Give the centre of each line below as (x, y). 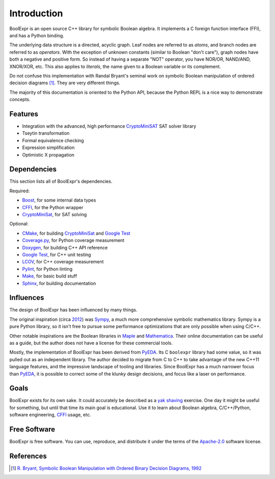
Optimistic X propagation (48, 155)
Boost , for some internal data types (59, 200)
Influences (27, 298)
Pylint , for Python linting (47, 269)
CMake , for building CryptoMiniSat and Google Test (76, 233)
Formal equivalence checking (53, 140)
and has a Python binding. (37, 35)
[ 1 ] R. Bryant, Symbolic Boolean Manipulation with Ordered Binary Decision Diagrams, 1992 (106, 468)
